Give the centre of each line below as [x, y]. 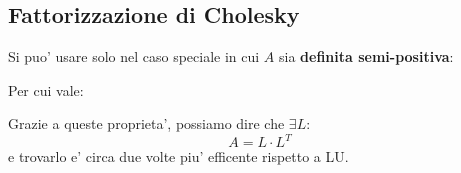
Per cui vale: [46, 89]
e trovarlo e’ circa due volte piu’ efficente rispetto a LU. [178, 156]
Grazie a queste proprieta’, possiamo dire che [146, 123]
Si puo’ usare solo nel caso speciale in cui [134, 56]
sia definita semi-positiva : [366, 56]
